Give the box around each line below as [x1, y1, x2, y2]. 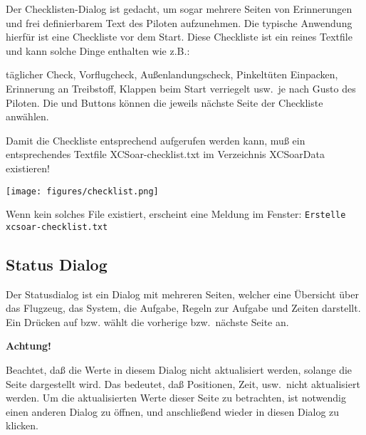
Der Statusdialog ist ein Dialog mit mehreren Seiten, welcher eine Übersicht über [6, 286, 359, 301]
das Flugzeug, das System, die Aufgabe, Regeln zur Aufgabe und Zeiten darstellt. [6, 300, 361, 315]
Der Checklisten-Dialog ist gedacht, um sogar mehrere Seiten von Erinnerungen [6, 1, 352, 16]
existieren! [6, 160, 50, 175]
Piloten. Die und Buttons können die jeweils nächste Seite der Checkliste [6, 95, 323, 110]
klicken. [6, 418, 38, 433]
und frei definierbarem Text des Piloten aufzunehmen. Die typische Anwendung [6, 15, 352, 30]
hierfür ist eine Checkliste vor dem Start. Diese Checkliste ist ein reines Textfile [6, 29, 352, 44]
